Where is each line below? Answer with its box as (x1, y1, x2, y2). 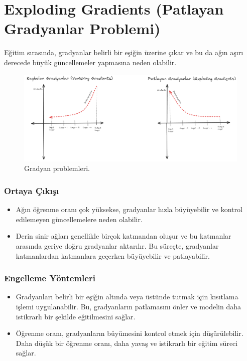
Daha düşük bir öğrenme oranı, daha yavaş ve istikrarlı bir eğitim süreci (16, 337, 238, 348)
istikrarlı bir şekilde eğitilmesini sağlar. (16, 311, 136, 321)
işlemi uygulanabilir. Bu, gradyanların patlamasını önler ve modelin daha (16, 301, 241, 311)
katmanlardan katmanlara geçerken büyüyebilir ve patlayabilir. (16, 250, 210, 261)
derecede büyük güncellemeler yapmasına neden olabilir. (4, 57, 177, 67)
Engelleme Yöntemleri (4, 272, 95, 284)
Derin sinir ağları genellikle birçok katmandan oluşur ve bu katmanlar (16, 231, 231, 241)
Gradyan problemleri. (24, 163, 90, 173)
